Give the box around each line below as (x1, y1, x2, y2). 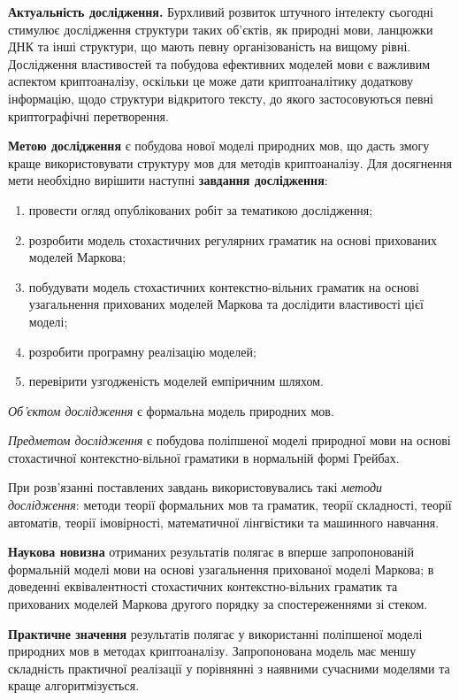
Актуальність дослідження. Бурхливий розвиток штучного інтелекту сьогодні (8, 3, 434, 20)
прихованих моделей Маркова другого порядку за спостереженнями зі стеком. (8, 595, 428, 613)
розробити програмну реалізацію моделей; (28, 342, 256, 360)
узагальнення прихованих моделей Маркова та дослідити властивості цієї (28, 295, 424, 313)
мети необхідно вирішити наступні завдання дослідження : (8, 171, 328, 189)
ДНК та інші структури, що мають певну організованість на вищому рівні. (8, 37, 411, 56)
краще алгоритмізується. (8, 676, 140, 695)
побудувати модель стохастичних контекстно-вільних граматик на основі (28, 277, 419, 296)
